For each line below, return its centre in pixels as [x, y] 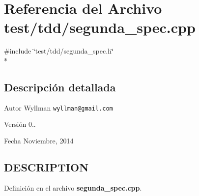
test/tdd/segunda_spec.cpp [100, 27]
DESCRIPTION [46, 167]
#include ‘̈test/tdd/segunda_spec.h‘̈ [59, 51]
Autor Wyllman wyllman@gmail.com [58, 107]
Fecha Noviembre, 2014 [39, 140]
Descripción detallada [60, 87]
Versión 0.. [20, 124]
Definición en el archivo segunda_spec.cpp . [73, 187]
